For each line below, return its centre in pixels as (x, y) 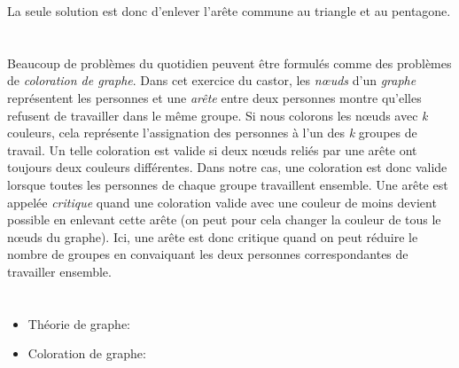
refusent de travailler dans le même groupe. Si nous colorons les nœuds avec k (218, 115)
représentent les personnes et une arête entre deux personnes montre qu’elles (214, 97)
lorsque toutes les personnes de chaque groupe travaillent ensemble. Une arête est (228, 184)
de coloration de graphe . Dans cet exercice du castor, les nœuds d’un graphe (212, 80)
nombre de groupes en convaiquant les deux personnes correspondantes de (208, 254)
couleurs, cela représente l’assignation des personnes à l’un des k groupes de (212, 133)
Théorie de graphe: (79, 323)
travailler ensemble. (59, 271)
